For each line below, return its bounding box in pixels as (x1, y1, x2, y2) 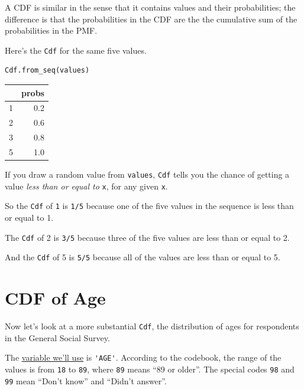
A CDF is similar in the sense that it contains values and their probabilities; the (5, 1, 296, 13)
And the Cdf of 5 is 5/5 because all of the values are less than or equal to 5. (5, 251, 280, 263)
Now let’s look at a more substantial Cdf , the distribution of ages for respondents (5, 320, 299, 332)
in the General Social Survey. (5, 331, 110, 344)
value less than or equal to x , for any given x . (5, 179, 168, 192)
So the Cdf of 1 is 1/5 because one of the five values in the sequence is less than (5, 200, 294, 212)
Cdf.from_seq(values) (5, 66, 90, 75)
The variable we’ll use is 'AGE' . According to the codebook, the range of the (5, 351, 282, 364)
